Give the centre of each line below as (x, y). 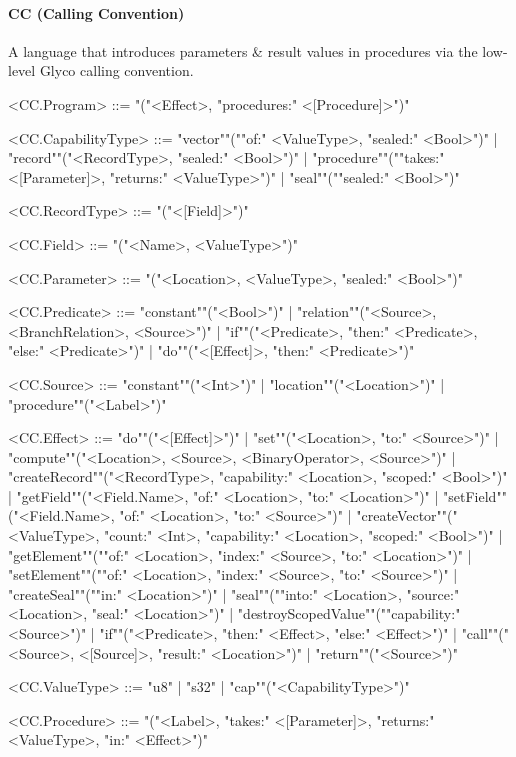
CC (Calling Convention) (96, 12)
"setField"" (475, 495)
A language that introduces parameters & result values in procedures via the (243, 50)
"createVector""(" (407, 515)
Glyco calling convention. (116, 70)
